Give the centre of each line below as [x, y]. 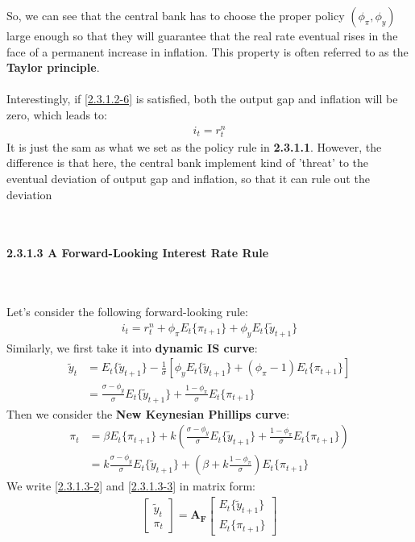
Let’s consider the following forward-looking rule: [127, 312]
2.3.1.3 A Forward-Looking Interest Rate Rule [138, 253]
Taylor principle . [53, 67]
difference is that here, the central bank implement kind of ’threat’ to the [188, 163]
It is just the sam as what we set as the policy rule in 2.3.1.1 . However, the [194, 146]
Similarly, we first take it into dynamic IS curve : [132, 347]
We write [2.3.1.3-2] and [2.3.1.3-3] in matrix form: [131, 486]
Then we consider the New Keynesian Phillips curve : [148, 413]
